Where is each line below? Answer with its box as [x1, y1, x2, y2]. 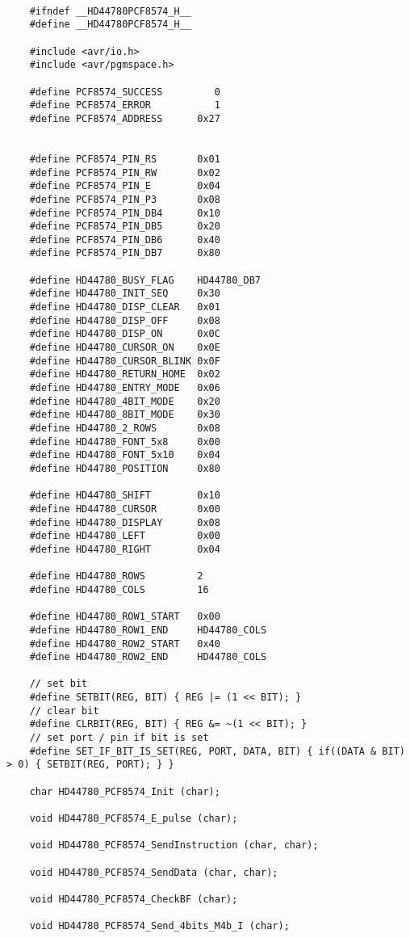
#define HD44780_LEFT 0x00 [29, 530, 220, 542]
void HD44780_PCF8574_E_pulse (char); [29, 813, 238, 825]
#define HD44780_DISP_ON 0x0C [29, 328, 220, 340]
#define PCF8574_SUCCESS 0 [29, 86, 220, 98]
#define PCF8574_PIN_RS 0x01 [29, 153, 220, 165]
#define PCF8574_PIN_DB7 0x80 [29, 247, 220, 259]
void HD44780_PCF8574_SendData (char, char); [29, 866, 278, 878]
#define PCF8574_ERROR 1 [29, 99, 220, 111]
